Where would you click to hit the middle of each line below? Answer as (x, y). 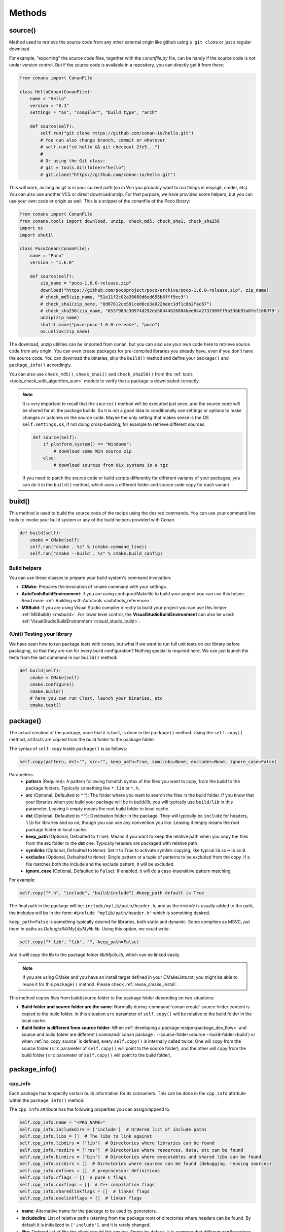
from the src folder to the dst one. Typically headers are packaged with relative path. (112, 843)
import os (31, 228)
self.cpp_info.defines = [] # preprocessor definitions (90, 1171)
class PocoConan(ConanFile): (55, 249)
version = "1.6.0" (52, 263)
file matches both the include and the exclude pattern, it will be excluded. (100, 864)
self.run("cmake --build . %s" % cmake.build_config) (96, 554)
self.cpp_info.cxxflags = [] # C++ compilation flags (87, 1184)
